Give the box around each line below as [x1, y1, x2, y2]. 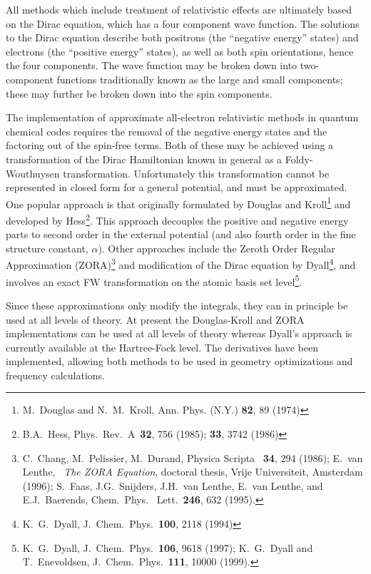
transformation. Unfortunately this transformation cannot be [63, 165, 330, 180]
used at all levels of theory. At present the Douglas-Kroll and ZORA [6, 312, 305, 327]
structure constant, [6, 240, 88, 255]
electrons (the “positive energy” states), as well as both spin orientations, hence [6, 43, 354, 58]
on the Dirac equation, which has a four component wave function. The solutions [6, 16, 360, 31]
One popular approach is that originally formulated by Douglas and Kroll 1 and [6, 194, 351, 211]
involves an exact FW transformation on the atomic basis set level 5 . [6, 272, 303, 289]
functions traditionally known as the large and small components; [56, 71, 343, 86]
